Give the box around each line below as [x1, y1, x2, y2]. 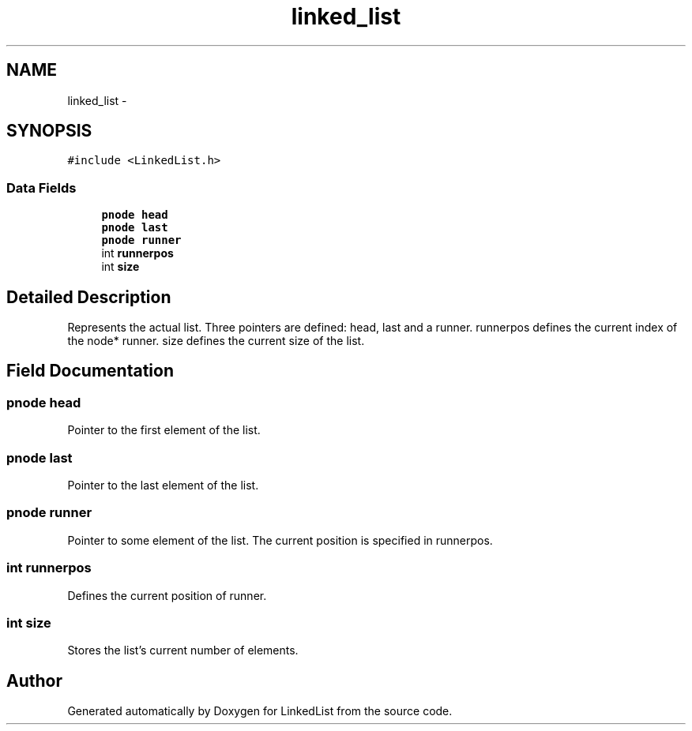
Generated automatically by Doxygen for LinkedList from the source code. [67, 704, 453, 718]
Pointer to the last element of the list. [67, 478, 259, 492]
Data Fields [6, 179, 77, 196]
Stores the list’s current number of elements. [67, 643, 299, 658]
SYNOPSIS [6, 121, 92, 141]
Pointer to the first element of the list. [67, 423, 261, 437]
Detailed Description [6, 287, 171, 307]
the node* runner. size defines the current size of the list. [67, 334, 365, 348]
